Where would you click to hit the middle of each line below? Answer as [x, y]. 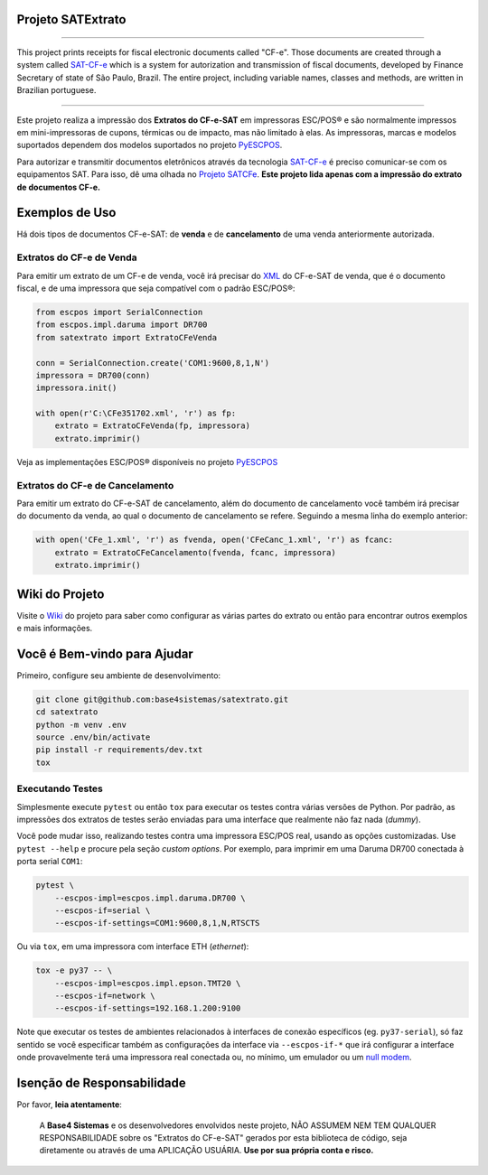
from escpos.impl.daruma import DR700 [122, 325]
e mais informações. [55, 629]
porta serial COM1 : [50, 862]
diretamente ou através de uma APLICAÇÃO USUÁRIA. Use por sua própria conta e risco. [206, 1151]
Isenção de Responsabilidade [102, 1083]
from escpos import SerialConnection [119, 312]
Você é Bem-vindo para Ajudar [105, 653]
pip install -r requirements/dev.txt [119, 750]
